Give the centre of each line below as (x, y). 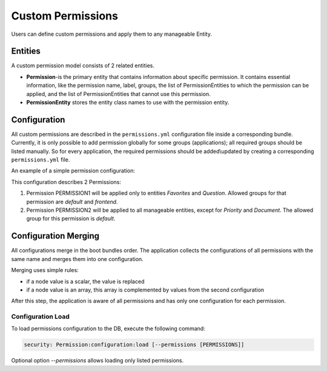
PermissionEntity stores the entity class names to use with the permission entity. (128, 103)
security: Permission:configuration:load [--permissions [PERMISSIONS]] (134, 345)
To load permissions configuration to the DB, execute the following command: (108, 328)
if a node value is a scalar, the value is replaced (85, 281)
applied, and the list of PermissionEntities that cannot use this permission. (119, 94)
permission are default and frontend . (72, 202)
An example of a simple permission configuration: (73, 171)
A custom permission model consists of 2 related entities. (83, 66)
